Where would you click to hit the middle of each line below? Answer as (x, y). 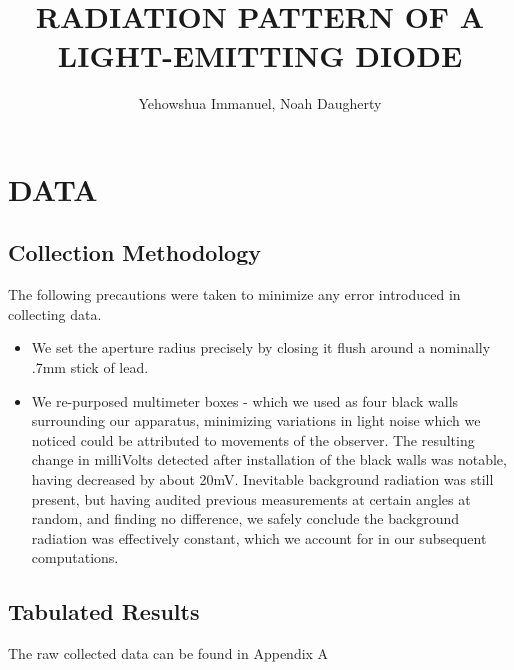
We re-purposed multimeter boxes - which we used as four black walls (245, 400)
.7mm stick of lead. (90, 367)
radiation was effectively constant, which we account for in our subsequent (259, 537)
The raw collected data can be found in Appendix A (168, 653)
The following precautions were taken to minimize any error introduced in (234, 294)
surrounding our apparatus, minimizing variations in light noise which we (256, 420)
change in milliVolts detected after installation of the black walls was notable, (269, 459)
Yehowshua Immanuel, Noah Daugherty (260, 103)
